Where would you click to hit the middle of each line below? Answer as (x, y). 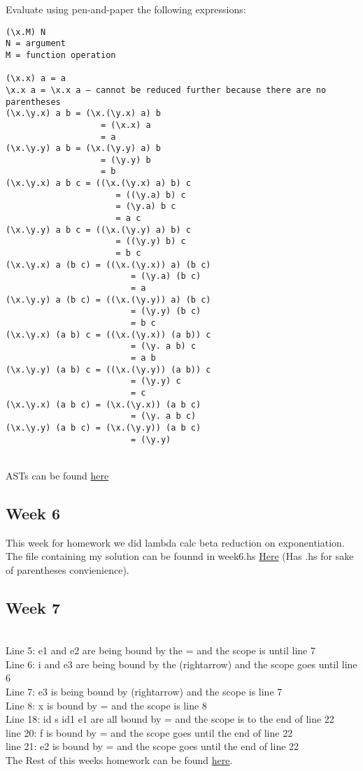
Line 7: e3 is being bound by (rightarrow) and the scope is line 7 (144, 691)
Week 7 (33, 607)
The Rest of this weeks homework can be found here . (119, 759)
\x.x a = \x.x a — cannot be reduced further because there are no (166, 90)
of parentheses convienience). (67, 569)
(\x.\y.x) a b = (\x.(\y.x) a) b (83, 114)
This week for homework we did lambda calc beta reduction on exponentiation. (175, 542)
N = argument (36, 44)
